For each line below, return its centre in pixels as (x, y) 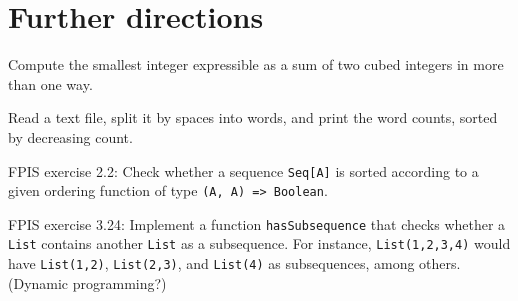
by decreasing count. (70, 136)
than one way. (50, 83)
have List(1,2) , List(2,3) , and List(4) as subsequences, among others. (234, 263)
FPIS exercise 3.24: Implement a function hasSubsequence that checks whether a (257, 223)
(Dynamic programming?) (87, 282)
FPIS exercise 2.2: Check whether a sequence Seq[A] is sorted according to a (243, 170)
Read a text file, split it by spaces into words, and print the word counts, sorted (253, 117)
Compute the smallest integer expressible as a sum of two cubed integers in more (256, 64)
